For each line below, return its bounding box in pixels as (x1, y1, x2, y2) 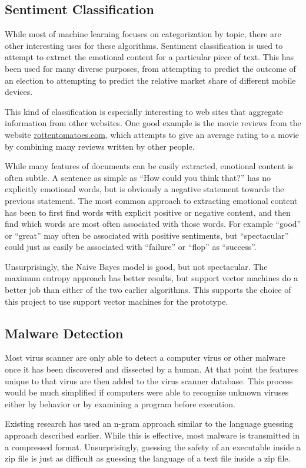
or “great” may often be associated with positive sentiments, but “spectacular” (5, 229, 289, 241)
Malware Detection (5, 324, 124, 342)
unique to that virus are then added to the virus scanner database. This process (5, 374, 293, 387)
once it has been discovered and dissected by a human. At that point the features (5, 363, 298, 375)
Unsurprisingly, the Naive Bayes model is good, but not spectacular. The (5, 260, 268, 272)
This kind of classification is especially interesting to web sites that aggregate (5, 105, 283, 117)
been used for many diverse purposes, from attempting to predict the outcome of (5, 62, 296, 74)
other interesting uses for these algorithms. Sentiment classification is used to (5, 39, 283, 51)
